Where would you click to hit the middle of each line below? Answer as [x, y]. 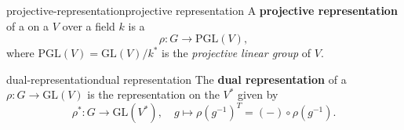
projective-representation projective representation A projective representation [202, 10]
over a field [89, 25]
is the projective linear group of [237, 53]
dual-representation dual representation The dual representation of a [177, 79]
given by [258, 94]
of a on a [28, 25]
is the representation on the [153, 94]
